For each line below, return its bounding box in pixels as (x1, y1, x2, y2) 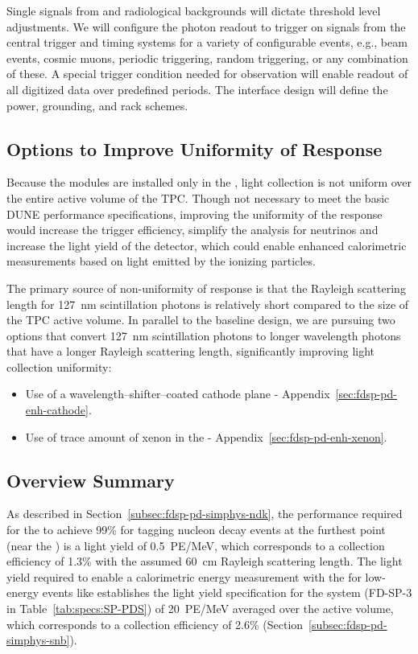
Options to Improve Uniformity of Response (6, 136, 383, 161)
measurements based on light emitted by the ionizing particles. (6, 253, 316, 269)
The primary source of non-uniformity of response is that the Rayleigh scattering (6, 279, 406, 296)
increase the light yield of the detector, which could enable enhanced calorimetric (6, 237, 407, 253)
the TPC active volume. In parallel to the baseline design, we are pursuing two (6, 311, 395, 328)
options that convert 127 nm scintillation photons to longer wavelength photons (6, 327, 401, 343)
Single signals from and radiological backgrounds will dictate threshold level (6, 2, 381, 19)
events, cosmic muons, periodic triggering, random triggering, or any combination (6, 49, 408, 66)
